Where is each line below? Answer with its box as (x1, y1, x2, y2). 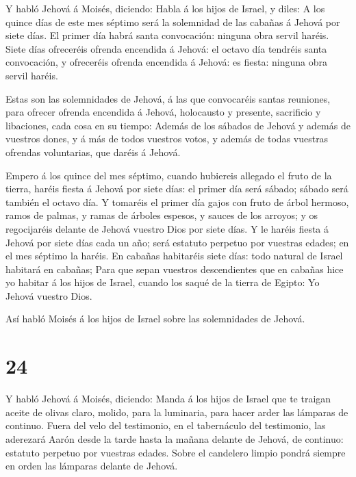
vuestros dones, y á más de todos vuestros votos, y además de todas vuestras (5, 131, 329, 146)
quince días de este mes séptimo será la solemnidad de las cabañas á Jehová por (5, 14, 340, 29)
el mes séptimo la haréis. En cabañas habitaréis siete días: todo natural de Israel (5, 248, 343, 263)
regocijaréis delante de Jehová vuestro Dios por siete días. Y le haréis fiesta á (5, 221, 329, 235)
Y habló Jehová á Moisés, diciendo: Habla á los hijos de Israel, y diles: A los (5, 1, 325, 15)
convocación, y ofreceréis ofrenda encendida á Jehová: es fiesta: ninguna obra (5, 55, 327, 69)
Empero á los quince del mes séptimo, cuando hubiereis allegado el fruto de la (5, 168, 332, 182)
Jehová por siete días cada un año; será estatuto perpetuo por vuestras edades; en (5, 235, 349, 249)
